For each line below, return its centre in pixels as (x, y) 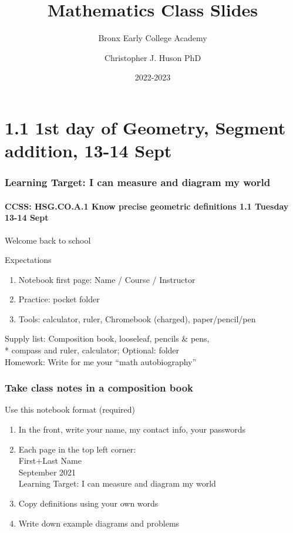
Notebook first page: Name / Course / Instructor (107, 279)
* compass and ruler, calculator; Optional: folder (92, 350)
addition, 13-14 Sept (88, 151)
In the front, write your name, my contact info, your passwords (132, 429)
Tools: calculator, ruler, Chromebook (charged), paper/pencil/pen (137, 318)
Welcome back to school (48, 240)
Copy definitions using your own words (88, 503)
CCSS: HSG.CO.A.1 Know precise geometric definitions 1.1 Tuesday (147, 206)
